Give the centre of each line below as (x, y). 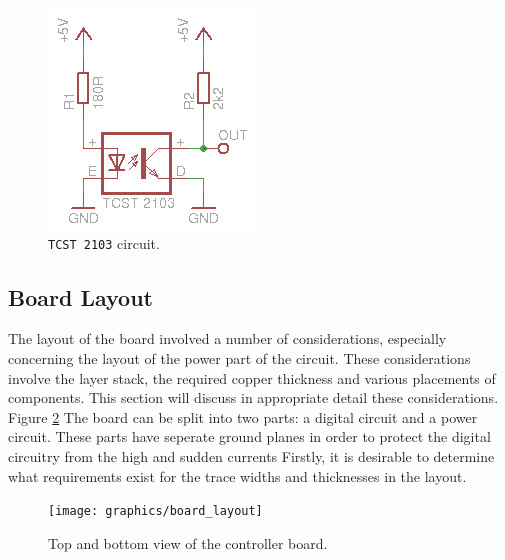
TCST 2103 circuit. (104, 242)
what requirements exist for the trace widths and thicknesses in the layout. (237, 475)
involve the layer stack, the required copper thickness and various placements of (252, 377)
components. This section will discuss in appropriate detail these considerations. (253, 397)
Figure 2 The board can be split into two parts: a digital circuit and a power (243, 416)
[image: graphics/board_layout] (155, 511)
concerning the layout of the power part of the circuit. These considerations (239, 358)
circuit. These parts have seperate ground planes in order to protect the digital (249, 436)
